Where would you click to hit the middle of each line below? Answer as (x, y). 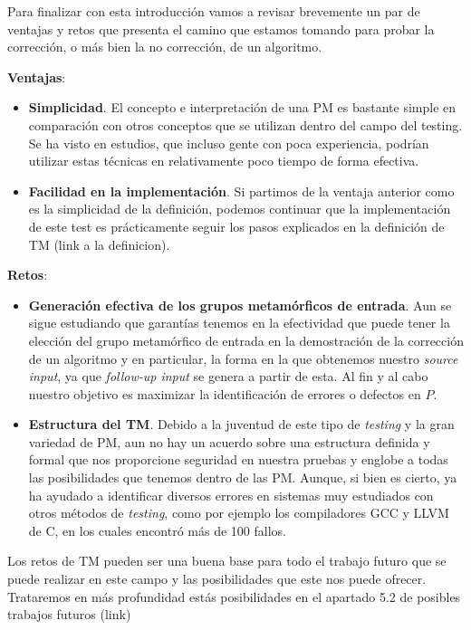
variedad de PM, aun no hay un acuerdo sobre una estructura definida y (229, 441)
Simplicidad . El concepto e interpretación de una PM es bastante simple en (242, 107)
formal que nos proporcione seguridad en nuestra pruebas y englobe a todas (238, 459)
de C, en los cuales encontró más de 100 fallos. (157, 530)
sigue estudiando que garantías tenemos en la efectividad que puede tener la (239, 323)
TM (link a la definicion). (99, 244)
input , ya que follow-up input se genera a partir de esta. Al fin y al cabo (228, 376)
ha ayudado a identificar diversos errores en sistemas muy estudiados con (231, 495)
